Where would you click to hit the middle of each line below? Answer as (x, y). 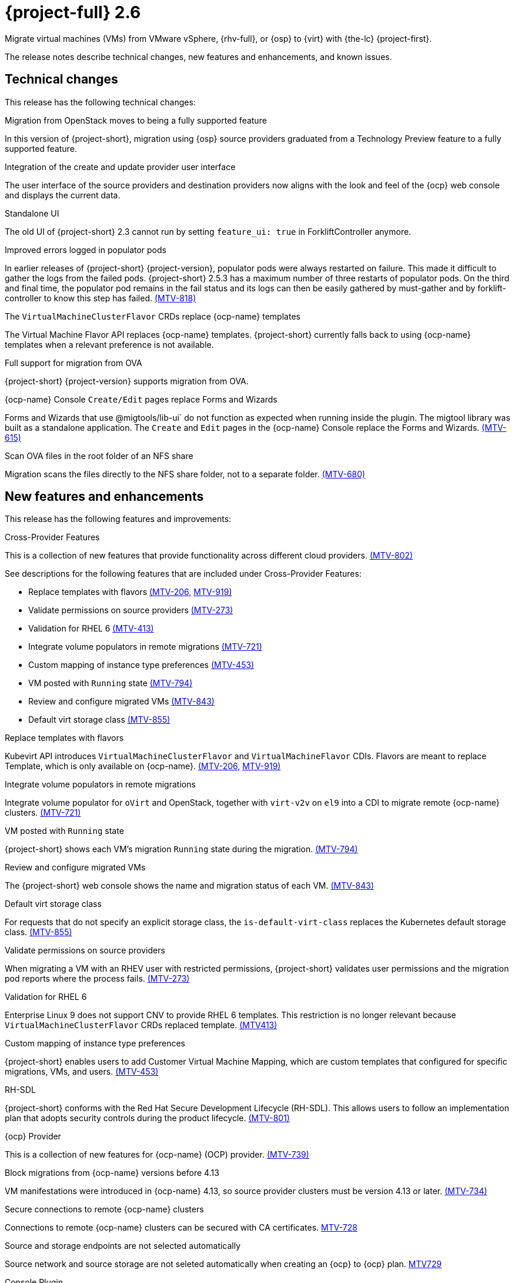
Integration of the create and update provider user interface (120, 167)
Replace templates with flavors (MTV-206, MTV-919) (130, 592)
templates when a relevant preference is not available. (109, 344)
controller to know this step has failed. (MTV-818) (101, 298)
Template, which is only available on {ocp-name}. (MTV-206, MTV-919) (143, 766)
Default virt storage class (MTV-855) (99, 720)
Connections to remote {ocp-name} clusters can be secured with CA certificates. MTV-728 (181, 1228)
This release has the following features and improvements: (118, 519)
